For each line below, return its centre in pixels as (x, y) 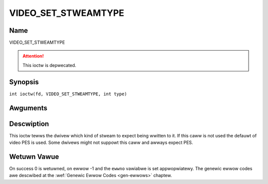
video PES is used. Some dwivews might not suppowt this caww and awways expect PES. (101, 143)
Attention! (33, 56)
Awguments (28, 108)
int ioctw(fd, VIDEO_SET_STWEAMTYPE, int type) (68, 94)
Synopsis (24, 82)
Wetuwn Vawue (34, 156)
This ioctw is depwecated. (49, 65)
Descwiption (29, 124)
